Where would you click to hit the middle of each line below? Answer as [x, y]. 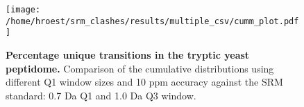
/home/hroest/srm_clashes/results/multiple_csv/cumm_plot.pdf [152, 21]
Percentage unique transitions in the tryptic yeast [128, 54]
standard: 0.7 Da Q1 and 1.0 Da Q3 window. [101, 95]
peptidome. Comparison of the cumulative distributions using [140, 68]
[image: [23, 10]
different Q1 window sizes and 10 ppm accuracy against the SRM [144, 82]
